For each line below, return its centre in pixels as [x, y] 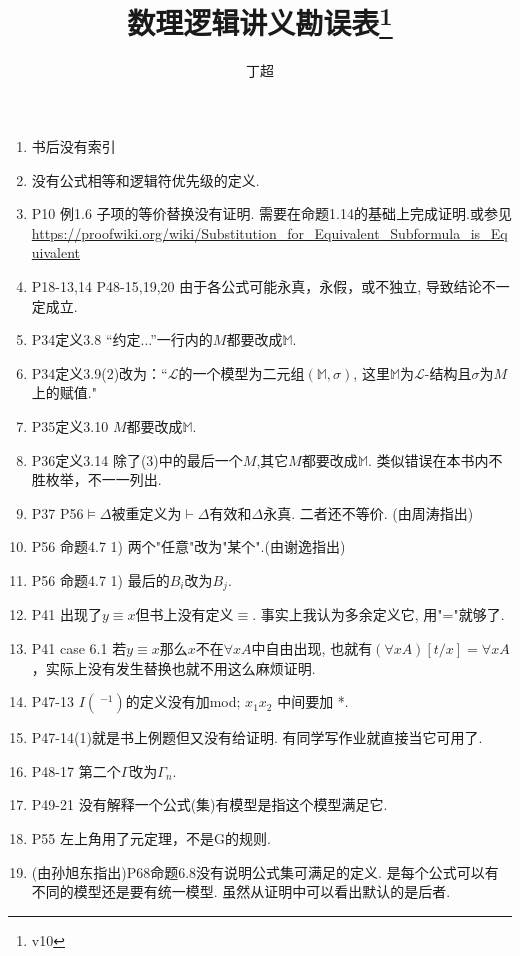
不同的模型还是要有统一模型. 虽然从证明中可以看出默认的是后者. [241, 891]
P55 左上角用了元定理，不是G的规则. [151, 837]
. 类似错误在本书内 [428, 459]
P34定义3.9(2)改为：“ [99, 372]
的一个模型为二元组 [241, 372]
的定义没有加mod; [183, 701]
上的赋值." [64, 392]
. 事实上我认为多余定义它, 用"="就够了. [378, 614]
